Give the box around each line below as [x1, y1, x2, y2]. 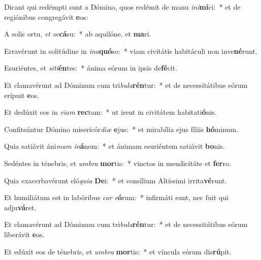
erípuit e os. [4, 89, 39, 100]
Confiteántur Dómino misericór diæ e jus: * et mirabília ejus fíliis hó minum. [4, 123, 239, 134]
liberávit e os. [4, 229, 45, 239]
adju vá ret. [4, 202, 37, 212]
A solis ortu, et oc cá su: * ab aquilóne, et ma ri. [4, 28, 151, 39]
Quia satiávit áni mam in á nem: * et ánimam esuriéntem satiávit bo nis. [4, 141, 225, 151]
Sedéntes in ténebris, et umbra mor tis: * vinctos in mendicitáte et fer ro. [4, 157, 231, 168]
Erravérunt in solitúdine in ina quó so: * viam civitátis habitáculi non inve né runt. [4, 45, 257, 56]
